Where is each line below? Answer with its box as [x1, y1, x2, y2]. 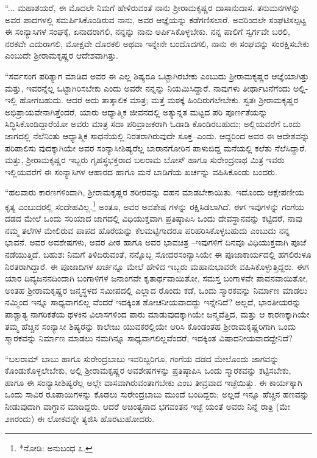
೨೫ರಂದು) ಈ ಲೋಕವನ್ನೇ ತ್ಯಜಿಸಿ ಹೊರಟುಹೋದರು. [5, 412, 155, 424]
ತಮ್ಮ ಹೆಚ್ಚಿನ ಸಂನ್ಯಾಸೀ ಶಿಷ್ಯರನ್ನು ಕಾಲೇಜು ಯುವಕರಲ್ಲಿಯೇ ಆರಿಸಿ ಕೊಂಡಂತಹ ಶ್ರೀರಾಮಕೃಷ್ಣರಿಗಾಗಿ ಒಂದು [5, 319, 296, 332]
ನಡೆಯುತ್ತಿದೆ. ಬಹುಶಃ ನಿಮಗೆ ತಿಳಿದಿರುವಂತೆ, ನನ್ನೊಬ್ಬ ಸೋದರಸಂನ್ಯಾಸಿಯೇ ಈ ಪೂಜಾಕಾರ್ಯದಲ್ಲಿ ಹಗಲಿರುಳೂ [5, 247, 312, 260]
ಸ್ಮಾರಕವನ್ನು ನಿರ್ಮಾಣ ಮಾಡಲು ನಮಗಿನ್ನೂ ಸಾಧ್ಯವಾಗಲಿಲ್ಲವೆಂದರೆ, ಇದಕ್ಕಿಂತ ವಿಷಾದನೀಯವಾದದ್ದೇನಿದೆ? [5, 332, 293, 344]
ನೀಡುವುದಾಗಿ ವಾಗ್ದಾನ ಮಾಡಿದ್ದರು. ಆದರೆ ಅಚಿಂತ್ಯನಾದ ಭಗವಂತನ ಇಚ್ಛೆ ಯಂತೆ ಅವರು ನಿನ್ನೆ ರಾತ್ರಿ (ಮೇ [5, 400, 291, 413]
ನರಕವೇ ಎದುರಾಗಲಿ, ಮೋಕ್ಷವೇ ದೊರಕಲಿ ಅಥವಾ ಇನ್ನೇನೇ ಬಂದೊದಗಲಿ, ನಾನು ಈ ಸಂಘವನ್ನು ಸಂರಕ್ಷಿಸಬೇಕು [5, 37, 310, 49]
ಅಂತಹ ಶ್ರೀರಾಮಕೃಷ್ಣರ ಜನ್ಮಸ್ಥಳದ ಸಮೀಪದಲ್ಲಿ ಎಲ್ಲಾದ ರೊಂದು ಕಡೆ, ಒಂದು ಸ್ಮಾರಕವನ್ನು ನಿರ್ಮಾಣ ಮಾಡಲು [5, 283, 308, 296]
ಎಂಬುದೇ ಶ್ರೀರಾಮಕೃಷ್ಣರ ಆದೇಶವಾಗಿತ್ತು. [5, 49, 118, 62]
